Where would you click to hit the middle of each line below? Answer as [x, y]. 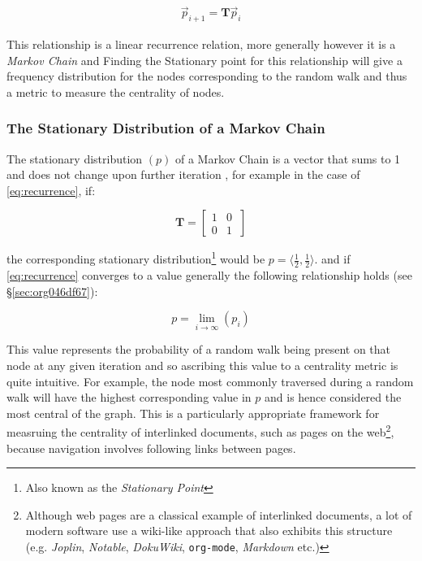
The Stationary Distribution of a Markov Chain [166, 128]
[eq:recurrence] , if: [51, 190]
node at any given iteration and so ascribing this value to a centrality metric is [202, 365]
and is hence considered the [333, 397]
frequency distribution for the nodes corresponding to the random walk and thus [207, 76]
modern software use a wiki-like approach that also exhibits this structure [209, 531]
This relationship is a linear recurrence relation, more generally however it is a [201, 44]
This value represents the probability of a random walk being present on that [199, 349]
